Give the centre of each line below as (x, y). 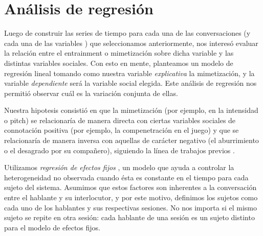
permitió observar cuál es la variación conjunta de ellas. (91, 93)
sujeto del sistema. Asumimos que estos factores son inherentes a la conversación (130, 187)
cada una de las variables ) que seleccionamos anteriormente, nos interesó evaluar (131, 43)
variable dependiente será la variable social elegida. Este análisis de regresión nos (130, 83)
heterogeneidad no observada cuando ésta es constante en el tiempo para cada (126, 177)
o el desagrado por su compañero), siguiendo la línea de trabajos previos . (119, 150)
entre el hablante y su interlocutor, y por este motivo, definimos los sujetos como (131, 197)
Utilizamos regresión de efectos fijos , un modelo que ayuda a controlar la (119, 167)
